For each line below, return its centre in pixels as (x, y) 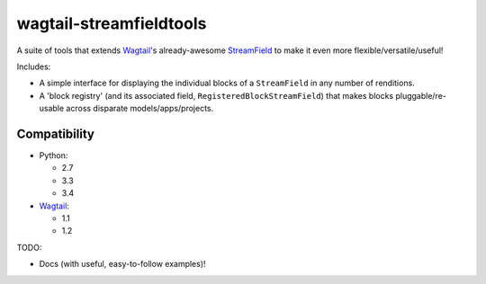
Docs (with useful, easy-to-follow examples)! (122, 264)
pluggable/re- (421, 95)
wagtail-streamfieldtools (112, 23)
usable (52, 109)
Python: (54, 155)
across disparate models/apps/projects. (140, 109)
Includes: (34, 67)
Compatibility (55, 133)
